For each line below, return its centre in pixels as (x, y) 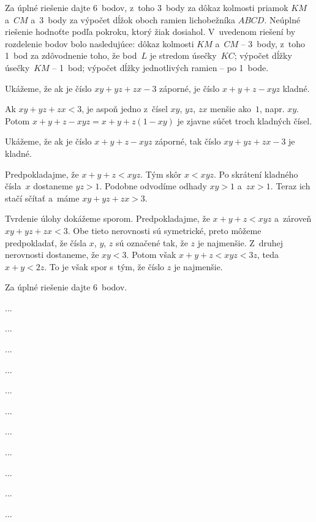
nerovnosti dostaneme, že (52, 255)
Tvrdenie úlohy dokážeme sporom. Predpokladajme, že (107, 218)
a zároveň (293, 218)
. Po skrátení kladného (256, 174)
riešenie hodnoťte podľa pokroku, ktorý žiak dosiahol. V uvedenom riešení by (150, 32)
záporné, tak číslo (188, 141)
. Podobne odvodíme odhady (153, 186)
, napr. (272, 109)
